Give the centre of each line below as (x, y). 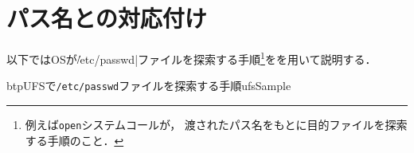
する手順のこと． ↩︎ (74, 140)
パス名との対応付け (107, 18)
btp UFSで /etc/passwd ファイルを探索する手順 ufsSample (149, 86)
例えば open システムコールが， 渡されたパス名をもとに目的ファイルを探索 (216, 125)
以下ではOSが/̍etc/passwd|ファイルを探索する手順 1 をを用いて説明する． (191, 58)
